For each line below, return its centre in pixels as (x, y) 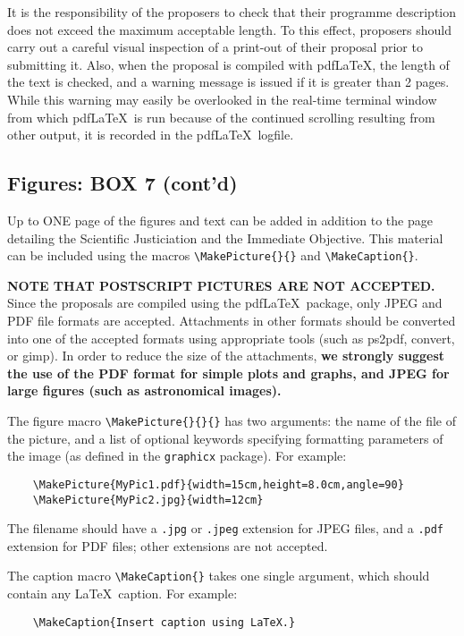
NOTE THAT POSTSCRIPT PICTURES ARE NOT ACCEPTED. (221, 285)
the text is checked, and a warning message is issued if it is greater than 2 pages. (228, 82)
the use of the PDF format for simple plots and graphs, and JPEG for (228, 373)
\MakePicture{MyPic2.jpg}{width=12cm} (148, 500)
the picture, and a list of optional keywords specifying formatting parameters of (225, 438)
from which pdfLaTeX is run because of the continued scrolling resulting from (221, 117)
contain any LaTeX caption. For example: (122, 594)
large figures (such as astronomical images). (144, 390)
